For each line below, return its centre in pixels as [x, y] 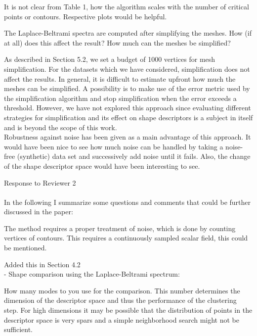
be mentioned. [25, 248]
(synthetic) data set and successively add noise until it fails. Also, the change [134, 156]
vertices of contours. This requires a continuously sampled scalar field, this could [126, 238]
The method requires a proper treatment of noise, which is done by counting [120, 228]
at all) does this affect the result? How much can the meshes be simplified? [117, 42]
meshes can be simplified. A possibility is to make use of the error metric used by [127, 88]
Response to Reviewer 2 [40, 182]
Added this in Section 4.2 [42, 264]
